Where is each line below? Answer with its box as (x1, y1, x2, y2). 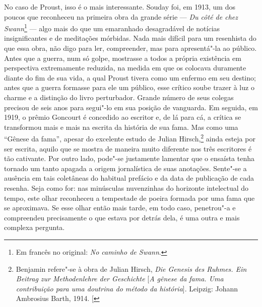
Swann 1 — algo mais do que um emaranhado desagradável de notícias (4, 22, 220, 33)
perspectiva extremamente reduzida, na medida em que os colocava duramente (4, 62, 246, 73)
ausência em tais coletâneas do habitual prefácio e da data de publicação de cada (4, 173, 254, 183)
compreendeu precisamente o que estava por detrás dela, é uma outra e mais (4, 212, 240, 222)
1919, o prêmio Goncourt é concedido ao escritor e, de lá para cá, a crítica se (4, 112, 241, 122)
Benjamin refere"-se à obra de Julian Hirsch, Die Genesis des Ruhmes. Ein (16, 263, 247, 274)
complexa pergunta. (4, 222, 65, 233)
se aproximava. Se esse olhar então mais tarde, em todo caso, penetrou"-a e (4, 202, 236, 213)
